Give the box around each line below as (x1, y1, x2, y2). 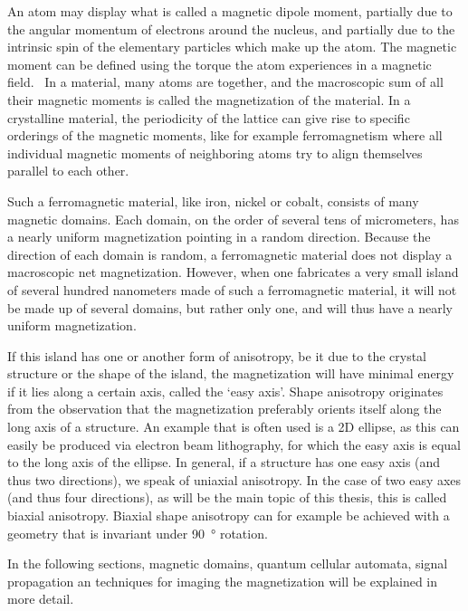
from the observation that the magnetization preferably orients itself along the (7, 399, 442, 418)
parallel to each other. (7, 161, 129, 180)
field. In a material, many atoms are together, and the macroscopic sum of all (7, 72, 444, 91)
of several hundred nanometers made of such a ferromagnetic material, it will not (7, 280, 457, 299)
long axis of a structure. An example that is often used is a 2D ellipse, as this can (7, 417, 460, 436)
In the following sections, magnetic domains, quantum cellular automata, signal (7, 554, 448, 573)
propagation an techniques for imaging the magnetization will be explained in (7, 571, 438, 590)
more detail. (7, 589, 74, 608)
